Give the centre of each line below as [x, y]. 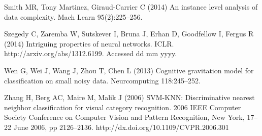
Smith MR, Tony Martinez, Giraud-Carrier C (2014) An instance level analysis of [131, 7]
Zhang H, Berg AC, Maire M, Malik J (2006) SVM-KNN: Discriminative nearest [129, 97]
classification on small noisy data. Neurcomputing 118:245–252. [102, 80]
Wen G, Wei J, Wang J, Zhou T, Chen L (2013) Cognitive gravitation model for [129, 70]
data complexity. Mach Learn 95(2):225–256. [73, 16]
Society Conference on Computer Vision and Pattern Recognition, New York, [124, 117]
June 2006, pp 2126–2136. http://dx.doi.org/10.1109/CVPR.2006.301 [121, 127]
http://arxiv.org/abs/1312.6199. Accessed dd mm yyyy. [91, 53]
